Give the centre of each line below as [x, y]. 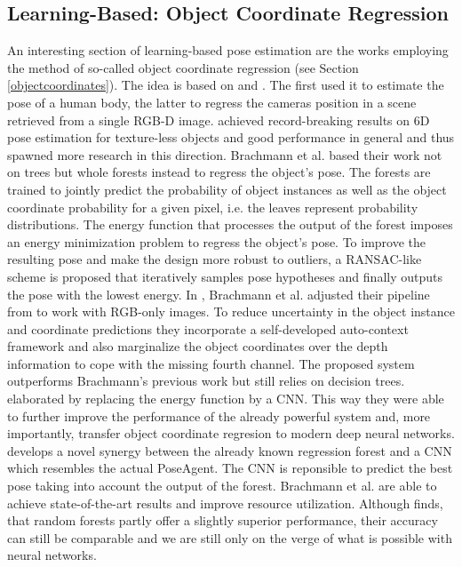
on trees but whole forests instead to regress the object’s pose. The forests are [219, 172]
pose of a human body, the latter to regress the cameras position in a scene [212, 102]
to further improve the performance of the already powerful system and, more [219, 415]
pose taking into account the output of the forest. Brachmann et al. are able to [222, 486]
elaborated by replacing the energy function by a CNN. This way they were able [226, 399]
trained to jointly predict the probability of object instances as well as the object [227, 189]
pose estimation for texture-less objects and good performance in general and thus [231, 137]
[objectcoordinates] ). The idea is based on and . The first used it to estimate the [226, 85]
